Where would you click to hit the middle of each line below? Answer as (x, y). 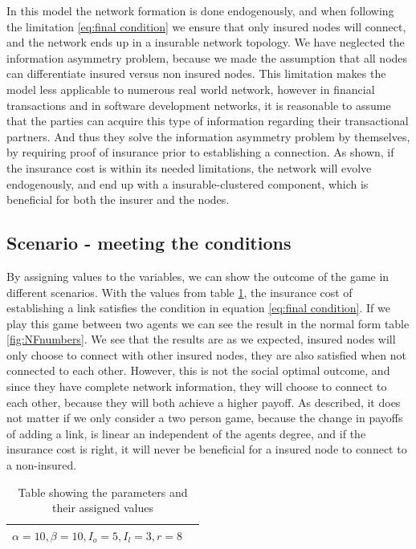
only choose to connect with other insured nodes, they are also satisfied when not (206, 354)
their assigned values (103, 508)
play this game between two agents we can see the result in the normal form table (208, 323)
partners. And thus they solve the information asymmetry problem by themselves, (208, 136)
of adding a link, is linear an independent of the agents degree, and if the (186, 433)
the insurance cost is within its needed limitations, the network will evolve (189, 167)
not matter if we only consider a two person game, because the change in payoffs (205, 418)
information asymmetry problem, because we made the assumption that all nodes (207, 57)
